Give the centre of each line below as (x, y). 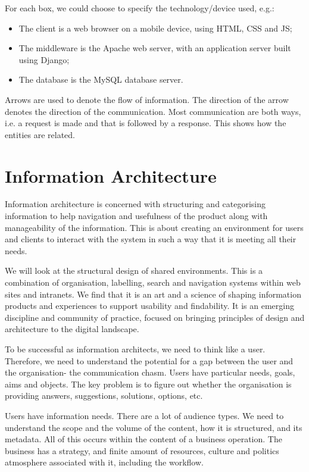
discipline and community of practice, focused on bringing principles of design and (155, 317)
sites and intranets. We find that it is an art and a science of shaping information (153, 294)
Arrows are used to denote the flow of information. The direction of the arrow (147, 99)
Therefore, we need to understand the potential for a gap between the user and (149, 360)
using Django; (44, 59)
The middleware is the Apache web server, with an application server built (155, 48)
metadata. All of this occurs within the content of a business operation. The (143, 439)
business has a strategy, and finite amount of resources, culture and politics (142, 450)
